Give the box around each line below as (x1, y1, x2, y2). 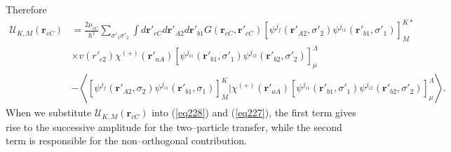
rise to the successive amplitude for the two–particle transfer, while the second (6, 119, 342, 134)
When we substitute (6, 105, 92, 120)
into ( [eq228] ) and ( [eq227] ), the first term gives (152, 105, 356, 120)
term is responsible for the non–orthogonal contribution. (6, 133, 247, 148)
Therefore (6, 2, 47, 16)
